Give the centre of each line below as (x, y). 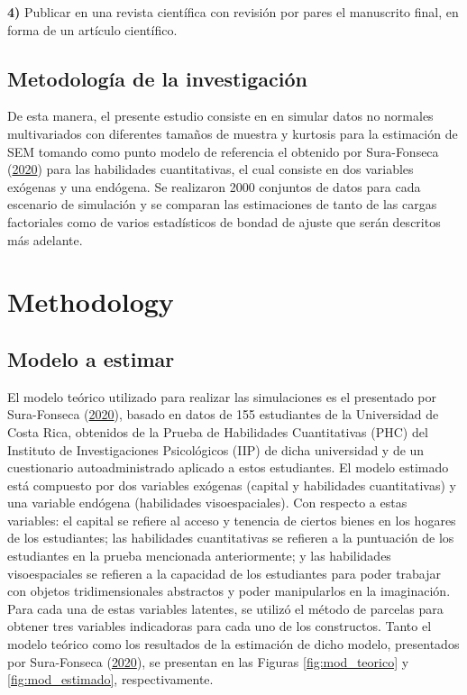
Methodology (91, 302)
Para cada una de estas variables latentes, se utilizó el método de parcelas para (225, 608)
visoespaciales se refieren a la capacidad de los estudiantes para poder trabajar (224, 573)
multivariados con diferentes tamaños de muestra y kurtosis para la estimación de (233, 133)
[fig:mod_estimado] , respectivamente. (110, 679)
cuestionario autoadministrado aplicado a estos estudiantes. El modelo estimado (228, 467)
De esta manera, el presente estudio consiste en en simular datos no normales (220, 116)
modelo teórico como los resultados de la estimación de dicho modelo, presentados (233, 644)
